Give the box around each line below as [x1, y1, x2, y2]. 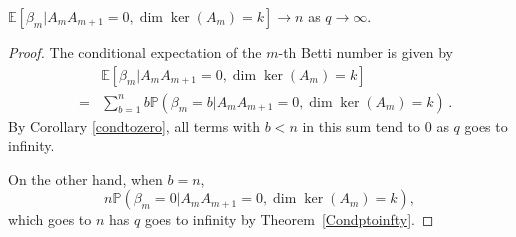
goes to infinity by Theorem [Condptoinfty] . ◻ [144, 209, 434, 230]
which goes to [8, 209, 92, 230]
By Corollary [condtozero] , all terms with [8, 115, 261, 136]
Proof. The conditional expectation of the [8, 42, 262, 62]
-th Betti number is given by [278, 42, 454, 62]
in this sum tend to [302, 115, 421, 136]
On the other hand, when [8, 168, 163, 189]
